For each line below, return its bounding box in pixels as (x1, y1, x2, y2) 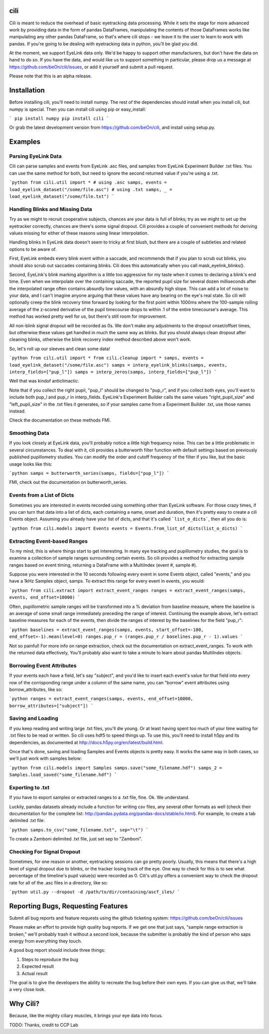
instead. (9, 408, 26, 414)
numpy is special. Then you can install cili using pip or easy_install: (9, 106, 146, 112)
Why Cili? (9, 1000, 40, 1008)
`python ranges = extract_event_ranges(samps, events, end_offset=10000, (9, 696, 194, 702)
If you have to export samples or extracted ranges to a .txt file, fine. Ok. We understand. (9, 795, 190, 801)
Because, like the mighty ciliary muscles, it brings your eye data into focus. (9, 1013, 163, 1019)
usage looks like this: (9, 461, 52, 467)
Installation (9, 86, 45, 95)
